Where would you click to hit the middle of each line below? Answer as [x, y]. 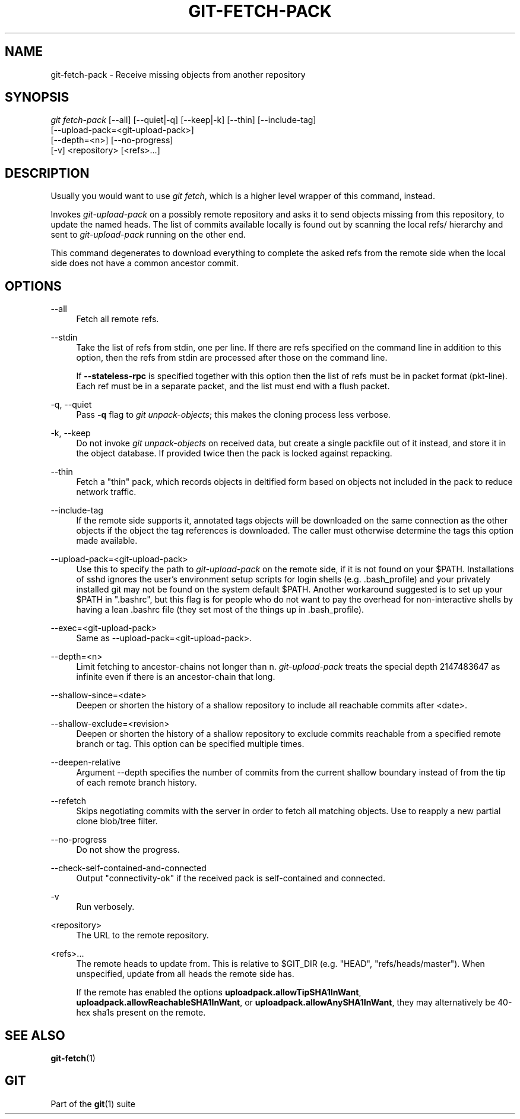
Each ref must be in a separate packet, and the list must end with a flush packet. [233, 386]
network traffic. [106, 492]
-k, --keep [71, 433]
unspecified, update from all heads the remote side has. [185, 974]
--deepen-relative [85, 762]
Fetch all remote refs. [118, 319]
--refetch [69, 801]
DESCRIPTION [47, 173]
